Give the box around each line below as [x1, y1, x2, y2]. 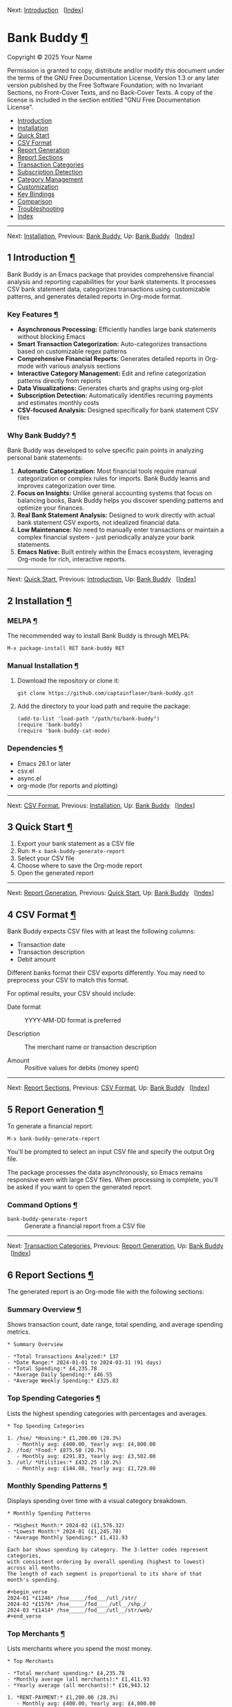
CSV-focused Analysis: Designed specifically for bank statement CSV [17, 406, 219, 414]
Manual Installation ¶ [7, 660, 79, 670]
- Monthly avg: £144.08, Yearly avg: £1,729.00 [16, 1465, 156, 1472]
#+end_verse [7, 1613, 41, 1620]
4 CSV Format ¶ [7, 908, 77, 920]
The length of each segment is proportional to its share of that [7, 1571, 202, 1578]
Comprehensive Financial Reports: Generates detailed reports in [17, 355, 204, 363]
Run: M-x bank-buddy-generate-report [17, 847, 126, 855]
